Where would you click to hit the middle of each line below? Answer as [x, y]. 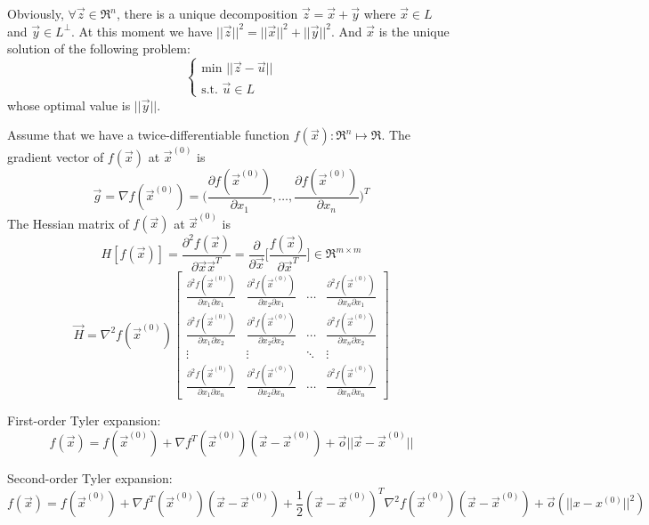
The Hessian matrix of [68, 223]
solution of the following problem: [99, 48]
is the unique [414, 31]
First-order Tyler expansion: [84, 420]
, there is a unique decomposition [207, 13]
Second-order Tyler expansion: [90, 478]
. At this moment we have [142, 31]
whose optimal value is [69, 105]
